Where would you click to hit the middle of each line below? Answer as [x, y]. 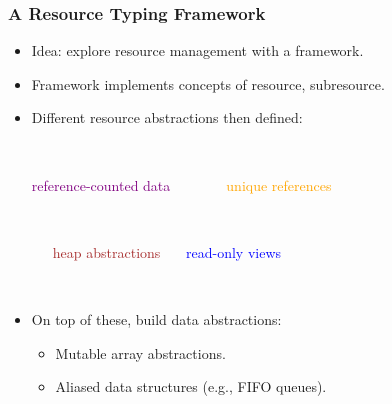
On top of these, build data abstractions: [156, 318]
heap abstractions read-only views [167, 251]
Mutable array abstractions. [140, 352]
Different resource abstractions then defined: [167, 117]
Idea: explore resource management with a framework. [197, 50]
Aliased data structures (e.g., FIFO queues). [191, 386]
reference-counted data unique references [181, 184]
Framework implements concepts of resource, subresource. [208, 83]
